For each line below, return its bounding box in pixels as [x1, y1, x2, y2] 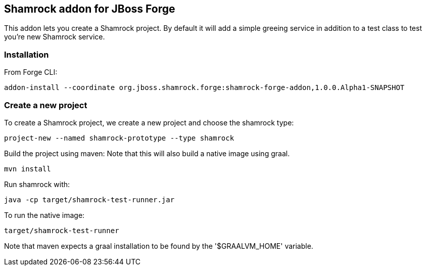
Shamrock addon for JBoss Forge [4, 3, 175, 15]
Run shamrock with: [4, 179, 70, 189]
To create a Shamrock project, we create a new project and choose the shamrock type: [4, 118, 294, 127]
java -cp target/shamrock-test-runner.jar [4, 195, 175, 204]
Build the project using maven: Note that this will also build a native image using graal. [4, 149, 290, 158]
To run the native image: [4, 210, 85, 219]
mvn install [4, 164, 51, 173]
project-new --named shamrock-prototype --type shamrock [4, 133, 234, 142]
